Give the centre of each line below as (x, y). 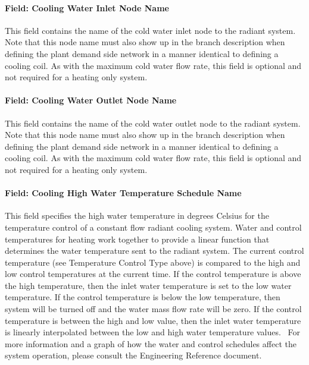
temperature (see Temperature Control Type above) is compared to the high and (153, 262)
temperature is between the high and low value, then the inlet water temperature (153, 320)
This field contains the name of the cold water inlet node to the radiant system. (150, 30)
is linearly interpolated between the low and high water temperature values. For (153, 332)
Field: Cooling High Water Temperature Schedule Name (123, 193)
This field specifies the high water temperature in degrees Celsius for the (137, 215)
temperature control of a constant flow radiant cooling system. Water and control (153, 227)
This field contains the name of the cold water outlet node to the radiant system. (153, 123)
